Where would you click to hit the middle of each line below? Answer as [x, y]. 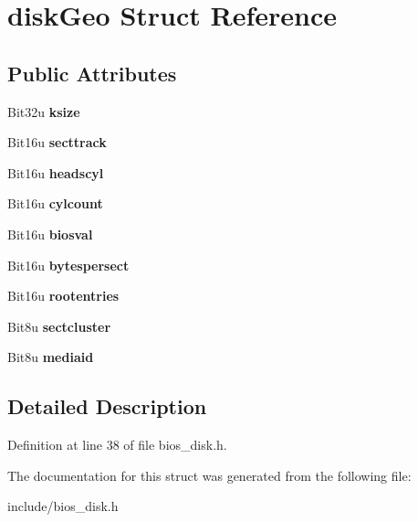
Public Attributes [92, 73]
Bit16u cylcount [55, 203]
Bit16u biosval [50, 234]
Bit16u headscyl [56, 172]
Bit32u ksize [44, 111]
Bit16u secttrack [57, 142]
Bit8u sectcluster [59, 326]
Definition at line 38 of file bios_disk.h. [117, 445]
